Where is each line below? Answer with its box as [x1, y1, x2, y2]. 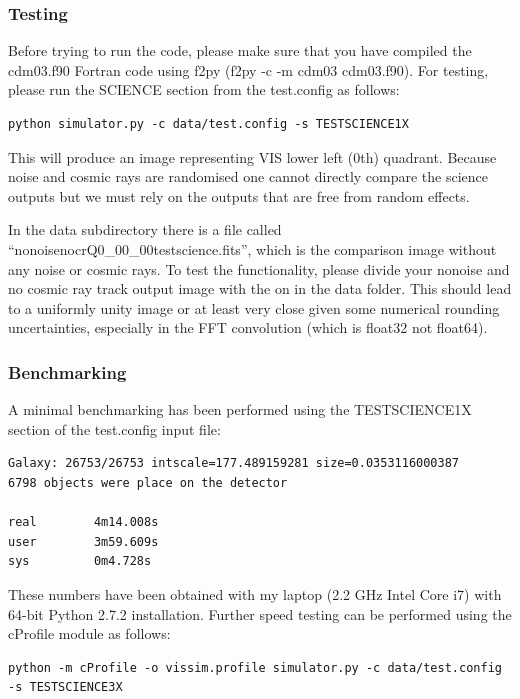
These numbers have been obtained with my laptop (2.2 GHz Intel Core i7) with [8, 583, 502, 604]
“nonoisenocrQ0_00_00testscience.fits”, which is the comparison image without [8, 238, 497, 259]
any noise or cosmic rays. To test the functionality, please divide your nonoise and [8, 258, 510, 279]
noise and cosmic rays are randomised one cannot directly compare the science [8, 166, 489, 187]
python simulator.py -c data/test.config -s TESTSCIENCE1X [8, 117, 409, 131]
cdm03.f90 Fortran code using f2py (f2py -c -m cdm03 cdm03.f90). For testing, [8, 59, 489, 80]
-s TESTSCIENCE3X [8, 680, 123, 695]
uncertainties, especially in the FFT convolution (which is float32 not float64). [8, 317, 488, 338]
